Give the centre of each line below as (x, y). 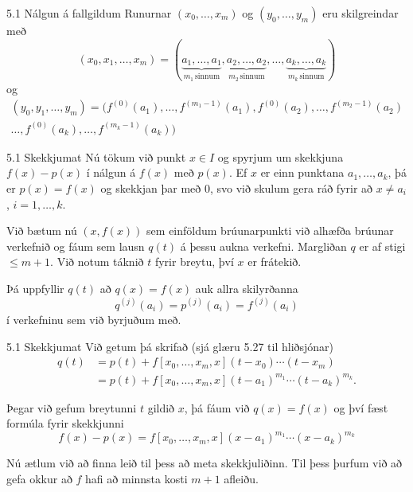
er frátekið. (275, 262)
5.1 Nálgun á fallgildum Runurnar (89, 13)
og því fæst (361, 407)
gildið (161, 407)
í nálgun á (111, 172)
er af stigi (382, 246)
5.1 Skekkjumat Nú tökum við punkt (96, 156)
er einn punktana (302, 172)
